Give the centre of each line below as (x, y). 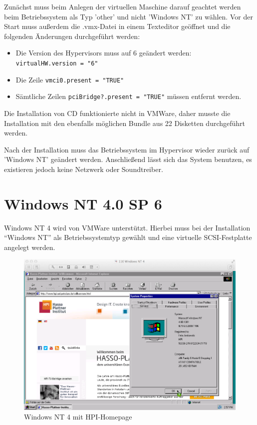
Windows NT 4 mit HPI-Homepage (78, 417)
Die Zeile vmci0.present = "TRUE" (70, 79)
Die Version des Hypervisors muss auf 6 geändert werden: (104, 53)
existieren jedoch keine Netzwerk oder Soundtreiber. (84, 169)
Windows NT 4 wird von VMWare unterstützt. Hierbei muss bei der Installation (127, 227)
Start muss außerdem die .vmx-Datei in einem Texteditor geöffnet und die (117, 26)
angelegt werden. (30, 247)
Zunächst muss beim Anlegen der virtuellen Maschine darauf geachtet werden (123, 6)
